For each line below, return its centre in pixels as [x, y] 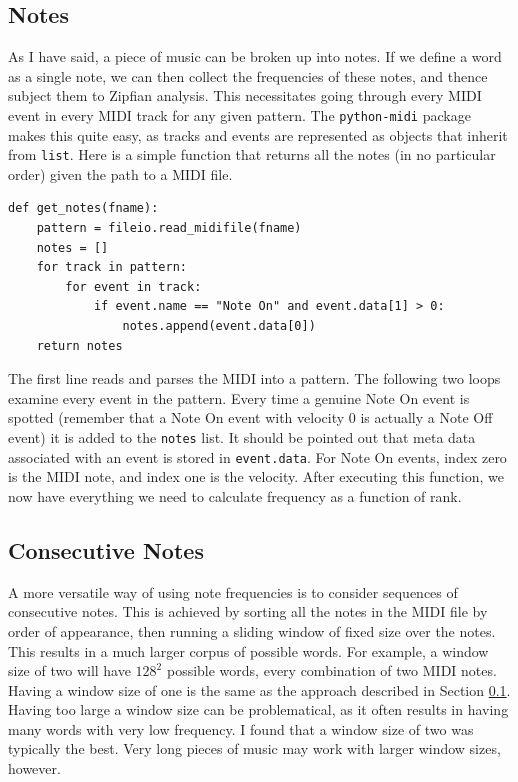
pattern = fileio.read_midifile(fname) [169, 228]
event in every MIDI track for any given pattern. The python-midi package [239, 114]
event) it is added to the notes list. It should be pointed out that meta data [242, 437]
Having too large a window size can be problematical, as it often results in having [258, 709]
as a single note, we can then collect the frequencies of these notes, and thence [248, 75]
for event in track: [133, 286]
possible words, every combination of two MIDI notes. [331, 670]
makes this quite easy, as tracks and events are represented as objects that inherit [258, 134]
